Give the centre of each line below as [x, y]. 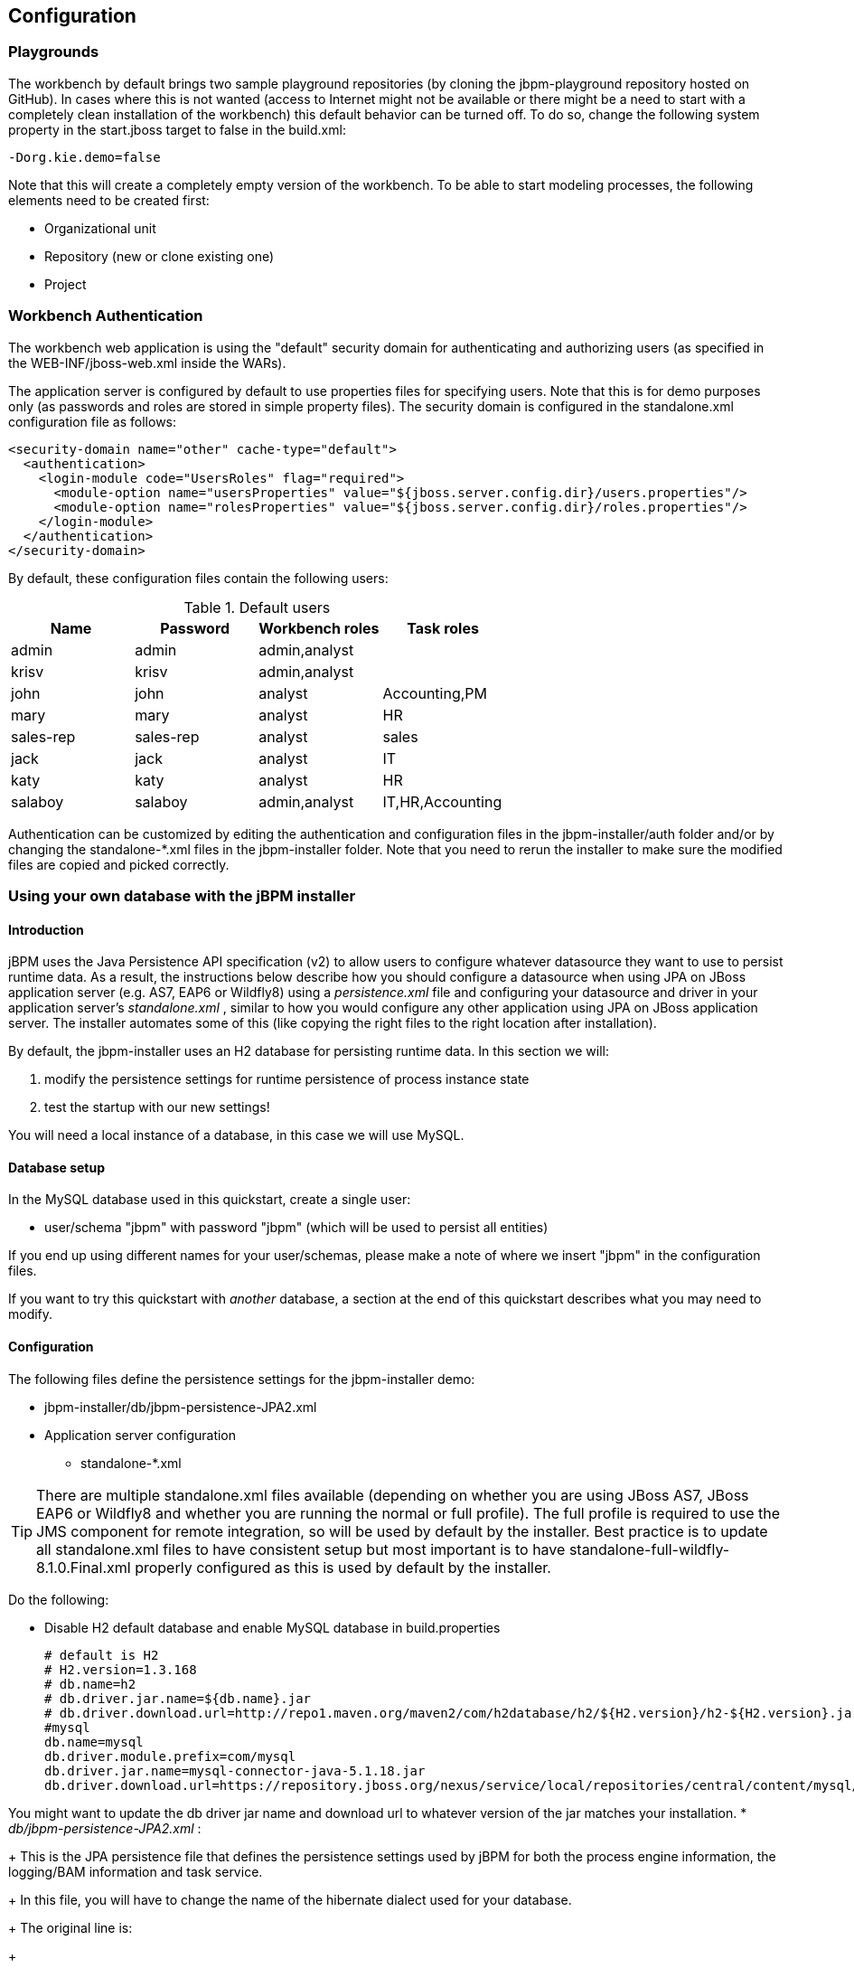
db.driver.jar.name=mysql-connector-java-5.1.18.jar [235, 1770]
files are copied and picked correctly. [119, 864]
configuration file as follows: [93, 421]
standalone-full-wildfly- [649, 1549]
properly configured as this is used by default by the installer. [343, 1567]
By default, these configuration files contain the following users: [198, 578]
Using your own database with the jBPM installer [182, 895]
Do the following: [59, 1599]
